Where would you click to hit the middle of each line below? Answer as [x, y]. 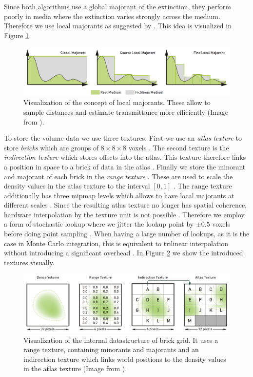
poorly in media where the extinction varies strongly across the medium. [112, 16]
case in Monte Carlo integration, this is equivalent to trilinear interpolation [116, 243]
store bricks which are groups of [51, 147]
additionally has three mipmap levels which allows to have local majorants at [119, 195]
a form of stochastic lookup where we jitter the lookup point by [99, 224]
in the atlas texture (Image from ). [75, 368]
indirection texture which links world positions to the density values [125, 359]
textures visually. [29, 262]
